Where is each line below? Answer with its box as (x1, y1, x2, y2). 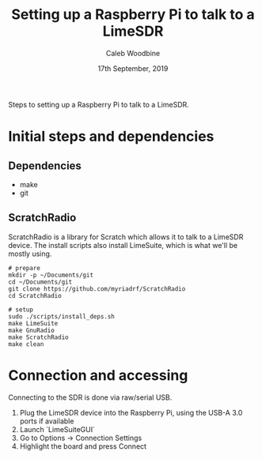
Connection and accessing (8, 366, 188, 384)
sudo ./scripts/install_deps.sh (8, 312, 115, 321)
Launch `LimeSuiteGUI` (19, 424, 95, 434)
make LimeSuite (8, 319, 59, 327)
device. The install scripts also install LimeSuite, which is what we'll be (8, 240, 238, 250)
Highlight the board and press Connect (19, 441, 147, 451)
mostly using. (8, 249, 52, 258)
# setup (8, 306, 34, 314)
